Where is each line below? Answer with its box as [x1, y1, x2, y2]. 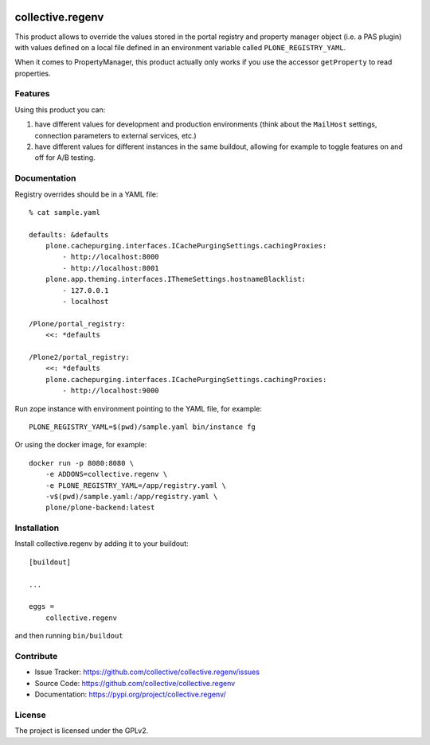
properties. [14, 68, 51, 78]
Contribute [14, 650, 58, 661]
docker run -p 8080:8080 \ [29, 458, 135, 467]
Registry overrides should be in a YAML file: [14, 189, 158, 199]
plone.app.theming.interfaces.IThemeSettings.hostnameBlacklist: [45, 275, 307, 284]
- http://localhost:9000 [62, 386, 159, 396]
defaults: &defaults [29, 230, 109, 239]
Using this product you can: [14, 104, 106, 115]
